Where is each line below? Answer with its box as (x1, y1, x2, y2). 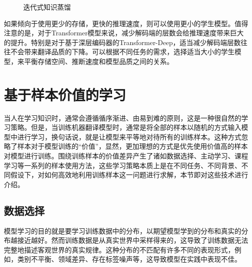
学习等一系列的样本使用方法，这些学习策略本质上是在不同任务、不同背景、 (4, 160, 241, 170)
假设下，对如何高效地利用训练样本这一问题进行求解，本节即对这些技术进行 (10, 170, 248, 180)
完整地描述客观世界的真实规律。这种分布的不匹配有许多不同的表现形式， (4, 244, 235, 254)
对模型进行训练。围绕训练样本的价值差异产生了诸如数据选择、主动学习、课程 (4, 151, 248, 161)
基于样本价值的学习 (4, 84, 126, 104)
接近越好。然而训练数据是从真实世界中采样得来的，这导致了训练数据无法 (17, 235, 248, 245)
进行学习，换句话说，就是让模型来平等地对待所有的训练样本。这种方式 (17, 131, 241, 141)
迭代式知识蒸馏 (23, 2, 71, 12)
